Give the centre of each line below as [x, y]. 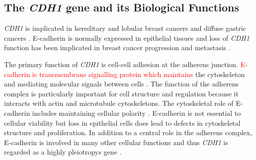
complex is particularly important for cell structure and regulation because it [121, 93]
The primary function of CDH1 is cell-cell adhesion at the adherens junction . [121, 64]
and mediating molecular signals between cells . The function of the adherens [122, 84]
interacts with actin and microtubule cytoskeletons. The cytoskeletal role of [119, 103]
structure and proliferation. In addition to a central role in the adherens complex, [128, 132]
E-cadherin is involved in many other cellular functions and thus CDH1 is [116, 142]
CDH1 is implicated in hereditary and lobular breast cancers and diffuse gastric [125, 28]
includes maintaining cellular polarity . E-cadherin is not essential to [136, 113]
